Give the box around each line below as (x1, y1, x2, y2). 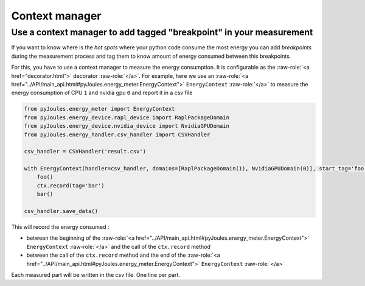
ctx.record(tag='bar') (36, 182, 105, 189)
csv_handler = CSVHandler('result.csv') (24, 148, 146, 155)
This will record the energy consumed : (11, 223, 109, 231)
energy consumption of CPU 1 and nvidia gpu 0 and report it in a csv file (11, 89, 193, 97)
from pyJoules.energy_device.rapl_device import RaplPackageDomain (24, 114, 230, 121)
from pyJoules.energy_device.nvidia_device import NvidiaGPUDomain (24, 122, 230, 130)
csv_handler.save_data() (24, 208, 99, 215)
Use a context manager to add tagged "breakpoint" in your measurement (11, 27, 313, 38)
